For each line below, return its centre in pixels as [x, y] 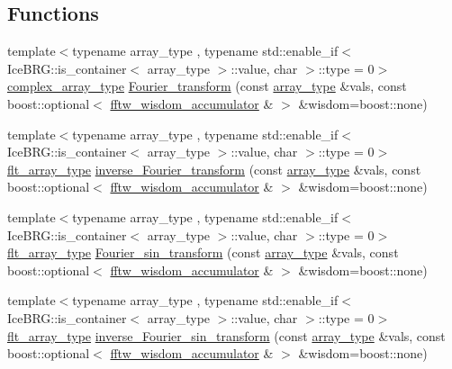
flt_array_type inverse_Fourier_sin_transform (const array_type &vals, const [226, 335]
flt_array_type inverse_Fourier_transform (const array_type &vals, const [214, 169]
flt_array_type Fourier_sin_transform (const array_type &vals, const [203, 252]
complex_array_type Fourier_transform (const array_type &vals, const [207, 86]
